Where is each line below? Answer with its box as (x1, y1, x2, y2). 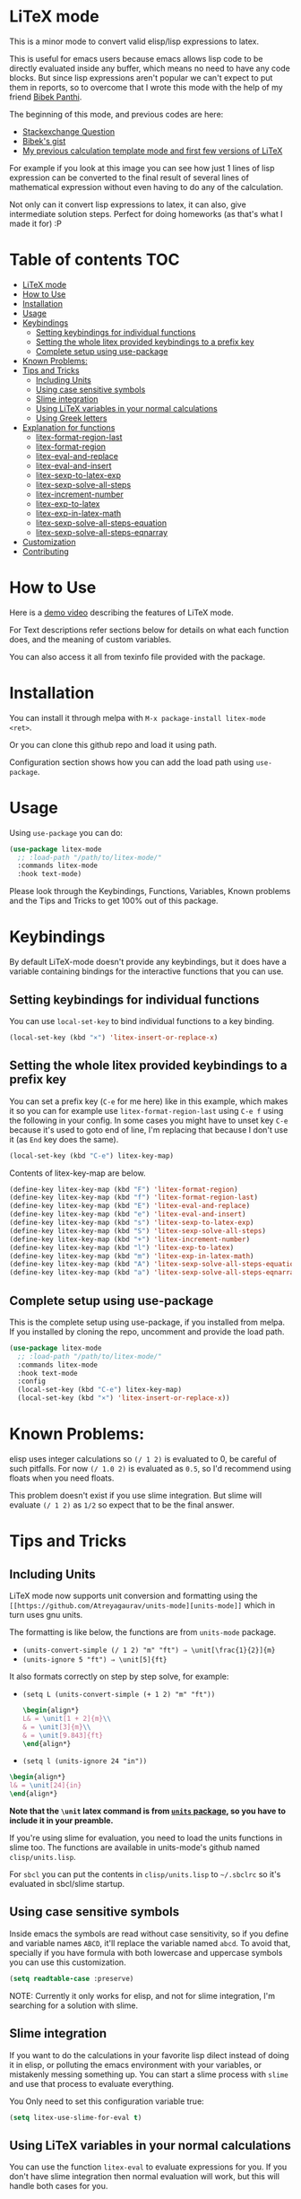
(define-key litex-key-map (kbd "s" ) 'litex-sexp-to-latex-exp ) (9, 1218, 254, 1227)
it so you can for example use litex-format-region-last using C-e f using (9, 1105, 284, 1116)
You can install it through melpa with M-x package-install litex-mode (9, 712, 266, 723)
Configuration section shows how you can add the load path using (9, 756, 254, 768)
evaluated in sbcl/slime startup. (9, 1879, 125, 1889)
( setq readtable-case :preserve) (9, 1974, 134, 1983)
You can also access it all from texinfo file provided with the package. (9, 651, 266, 662)
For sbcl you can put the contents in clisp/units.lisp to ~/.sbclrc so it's (9, 1869, 281, 1880)
